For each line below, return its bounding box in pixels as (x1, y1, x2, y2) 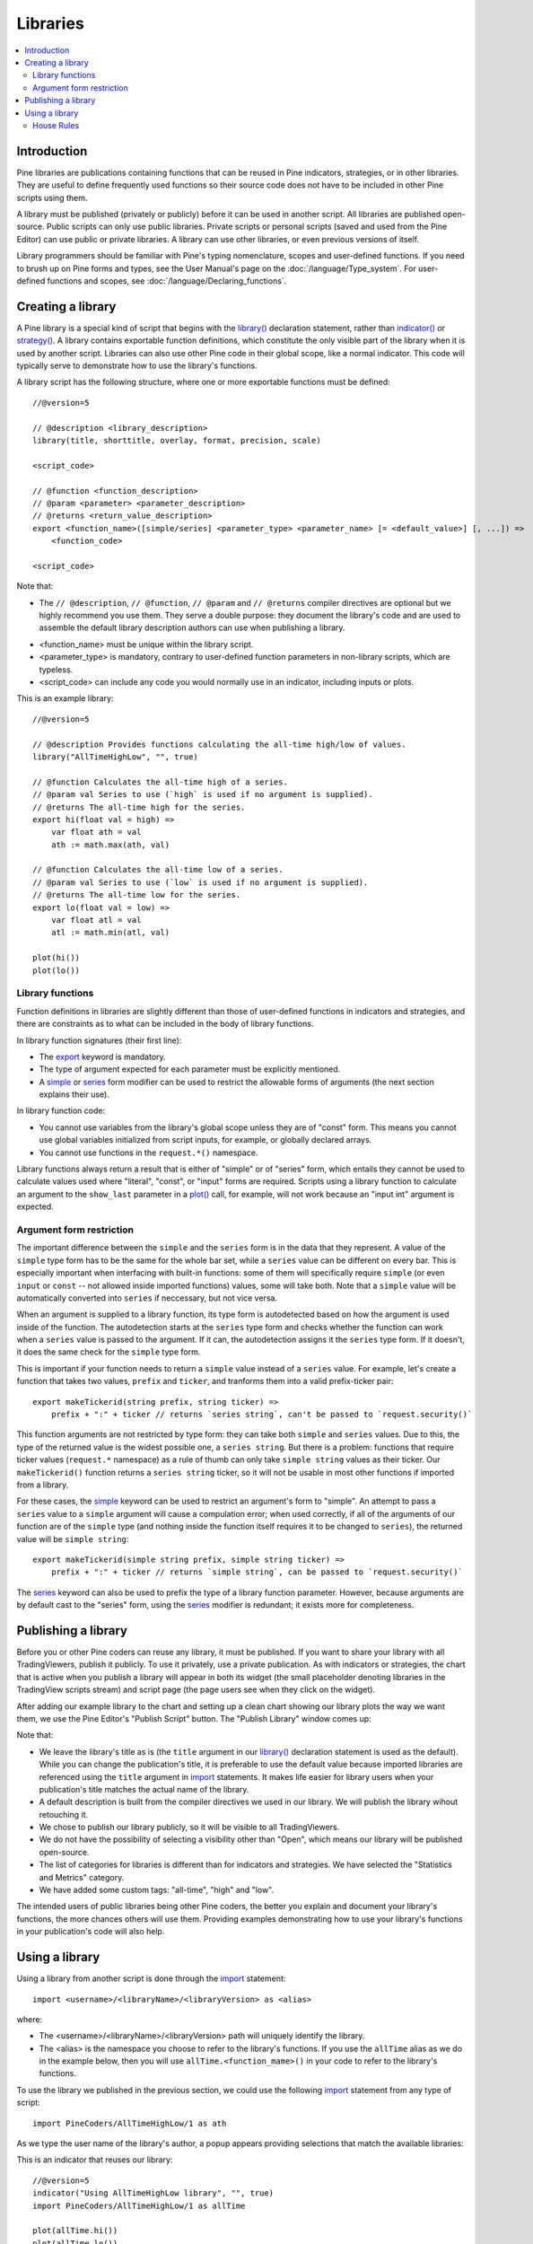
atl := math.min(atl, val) (50, 927, 170, 938)
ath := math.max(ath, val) (50, 839, 170, 850)
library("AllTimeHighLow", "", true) (32, 751, 199, 762)
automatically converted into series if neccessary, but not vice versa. (16, 1293, 278, 1303)
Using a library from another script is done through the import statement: (16, 1973, 286, 1984)
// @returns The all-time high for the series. (32, 802, 246, 812)
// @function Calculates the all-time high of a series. (32, 776, 289, 787)
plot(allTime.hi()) (32, 2226, 118, 2236)
